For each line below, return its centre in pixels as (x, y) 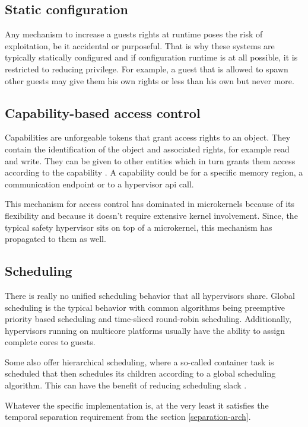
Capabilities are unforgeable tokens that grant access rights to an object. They (148, 137)
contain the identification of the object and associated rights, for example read (147, 149)
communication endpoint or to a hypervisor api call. (99, 184)
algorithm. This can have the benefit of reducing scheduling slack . (126, 385)
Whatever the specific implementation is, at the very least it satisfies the (137, 405)
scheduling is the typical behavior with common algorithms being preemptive (145, 307)
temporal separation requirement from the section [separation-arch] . (128, 417)
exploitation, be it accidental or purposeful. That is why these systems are (140, 45)
